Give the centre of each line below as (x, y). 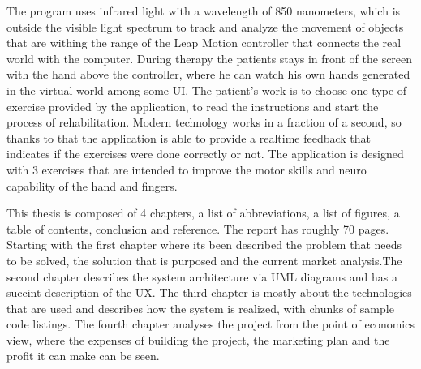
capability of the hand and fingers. (92, 185)
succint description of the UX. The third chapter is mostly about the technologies (209, 292)
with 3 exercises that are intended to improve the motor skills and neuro (187, 169)
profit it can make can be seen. (83, 356)
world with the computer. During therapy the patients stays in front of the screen (210, 58)
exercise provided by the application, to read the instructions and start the (193, 106)
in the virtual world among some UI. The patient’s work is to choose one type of (207, 90)
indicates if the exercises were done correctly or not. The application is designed (205, 154)
